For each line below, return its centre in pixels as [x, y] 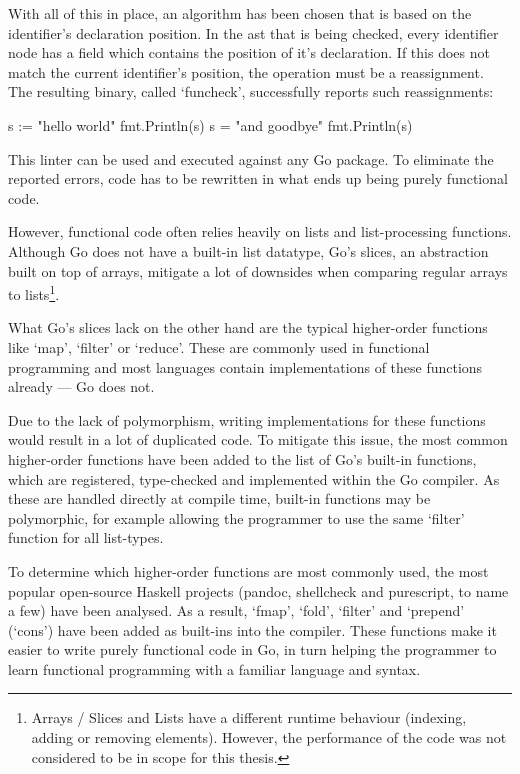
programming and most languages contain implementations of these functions [245, 366]
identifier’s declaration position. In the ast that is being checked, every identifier [253, 32]
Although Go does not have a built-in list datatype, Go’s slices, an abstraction [248, 250]
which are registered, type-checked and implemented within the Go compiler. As [254, 478]
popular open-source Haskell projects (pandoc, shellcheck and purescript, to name [258, 590]
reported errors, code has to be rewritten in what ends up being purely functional [258, 178]
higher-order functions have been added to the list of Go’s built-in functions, [242, 458]
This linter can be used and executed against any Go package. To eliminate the [251, 158]
